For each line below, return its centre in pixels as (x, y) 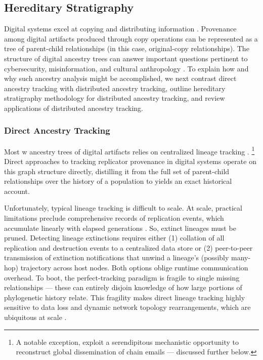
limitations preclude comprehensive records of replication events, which (114, 217)
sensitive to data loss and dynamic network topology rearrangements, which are (127, 307)
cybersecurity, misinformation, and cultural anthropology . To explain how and (126, 68)
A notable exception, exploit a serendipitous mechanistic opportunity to (127, 342)
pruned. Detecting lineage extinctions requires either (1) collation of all (114, 238)
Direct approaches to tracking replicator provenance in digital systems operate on (130, 161)
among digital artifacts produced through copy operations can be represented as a (131, 38)
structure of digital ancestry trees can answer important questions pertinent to (126, 58)
